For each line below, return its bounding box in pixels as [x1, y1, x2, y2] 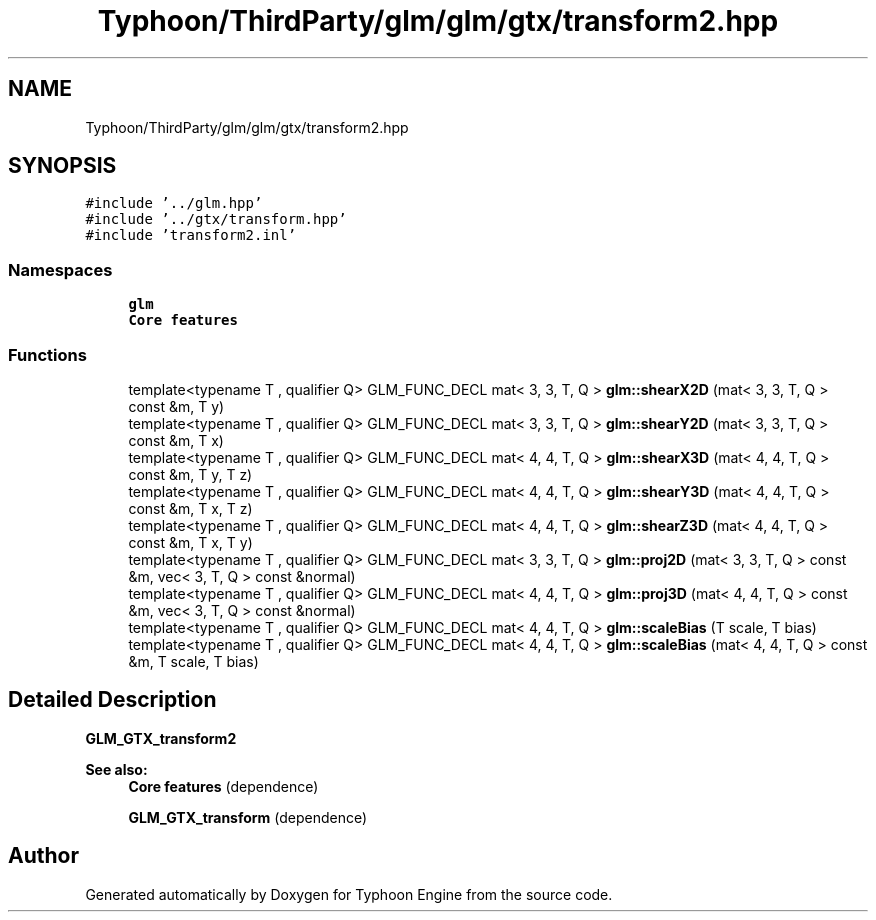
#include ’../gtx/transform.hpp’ [85, 211, 347, 228]
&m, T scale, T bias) [128, 652, 259, 670]
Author [8, 843, 79, 869]
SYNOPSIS [8, 153, 117, 179]
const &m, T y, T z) [128, 465, 253, 483]
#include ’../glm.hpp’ [85, 195, 263, 212]
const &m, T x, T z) [128, 499, 253, 517]
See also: [85, 760, 148, 778]
